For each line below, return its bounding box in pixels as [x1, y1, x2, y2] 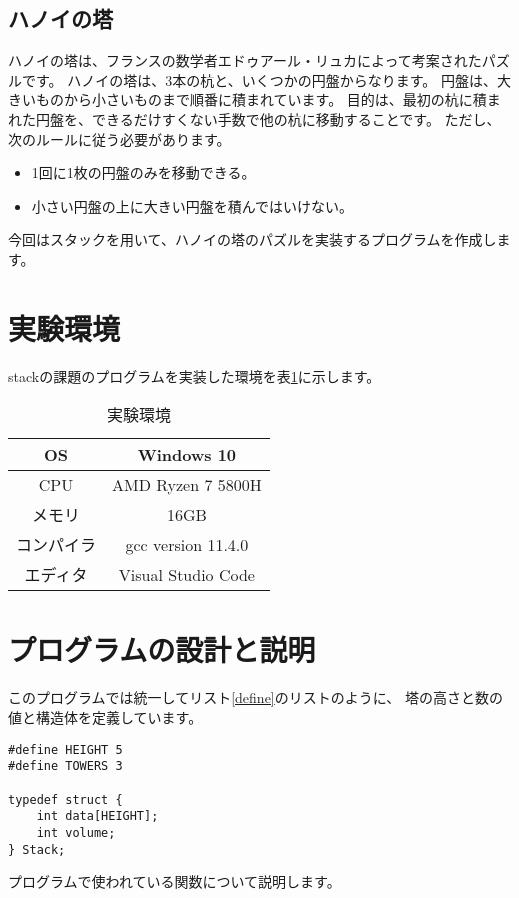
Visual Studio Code [118, 562, 255, 586]
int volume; [36, 825, 116, 840]
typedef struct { [8, 792, 123, 807]
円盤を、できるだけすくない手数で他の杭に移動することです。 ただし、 [35, 108, 501, 129]
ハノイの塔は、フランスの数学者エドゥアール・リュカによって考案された [8, 50, 482, 71]
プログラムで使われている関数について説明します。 [8, 871, 341, 892]
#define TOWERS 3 [8, 759, 123, 774]
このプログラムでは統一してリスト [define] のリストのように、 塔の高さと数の [8, 687, 503, 708]
